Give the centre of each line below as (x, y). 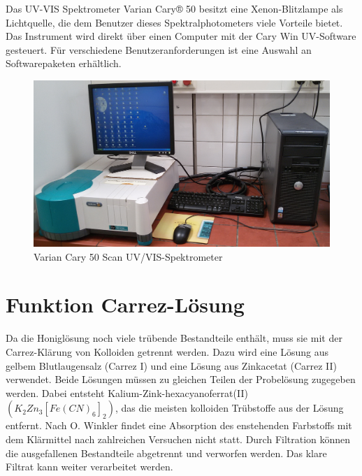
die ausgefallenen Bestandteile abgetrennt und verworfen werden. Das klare (166, 453)
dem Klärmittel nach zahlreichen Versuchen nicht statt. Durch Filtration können (178, 439)
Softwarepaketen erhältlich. (64, 63)
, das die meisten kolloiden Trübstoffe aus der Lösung (230, 408)
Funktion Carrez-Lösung (125, 304)
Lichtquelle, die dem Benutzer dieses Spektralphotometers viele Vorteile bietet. (174, 22)
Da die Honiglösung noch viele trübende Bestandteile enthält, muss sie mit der (174, 338)
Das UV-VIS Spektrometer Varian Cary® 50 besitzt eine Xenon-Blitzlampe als (174, 8)
